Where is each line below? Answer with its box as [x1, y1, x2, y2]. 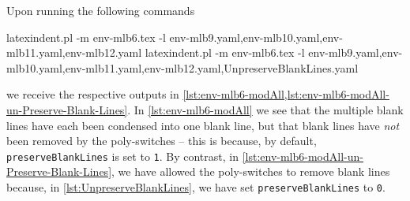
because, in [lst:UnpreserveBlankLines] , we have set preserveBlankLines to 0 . [6, 179, 386, 195]
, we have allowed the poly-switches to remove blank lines [111, 163, 390, 180]
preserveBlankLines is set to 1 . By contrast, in [6, 147, 239, 164]
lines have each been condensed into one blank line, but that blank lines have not [6, 117, 400, 133]
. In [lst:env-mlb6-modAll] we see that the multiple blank [127, 101, 404, 117]
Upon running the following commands [6, 2, 195, 18]
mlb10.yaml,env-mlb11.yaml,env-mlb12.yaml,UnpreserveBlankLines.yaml [6, 59, 359, 76]
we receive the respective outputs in [6, 86, 179, 102]
